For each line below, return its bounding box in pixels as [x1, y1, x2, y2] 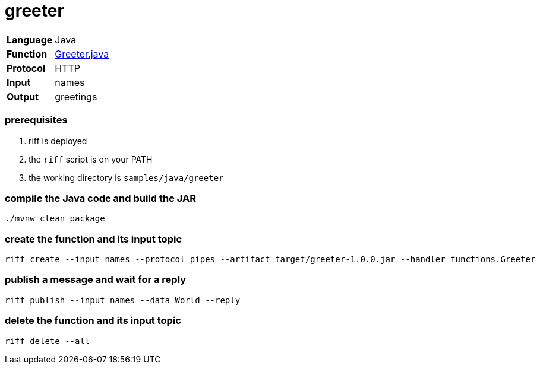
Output [7, 90, 39, 103]
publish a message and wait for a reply [5, 273, 187, 286]
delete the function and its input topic [5, 314, 181, 327]
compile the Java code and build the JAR [5, 192, 197, 204]
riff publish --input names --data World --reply [5, 295, 241, 305]
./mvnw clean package [5, 214, 105, 224]
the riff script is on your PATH [29, 154, 153, 164]
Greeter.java [55, 47, 109, 60]
